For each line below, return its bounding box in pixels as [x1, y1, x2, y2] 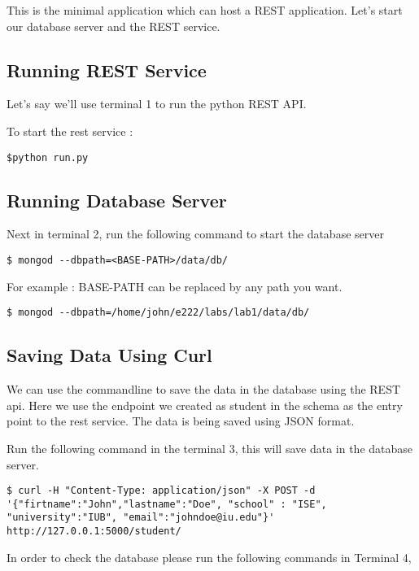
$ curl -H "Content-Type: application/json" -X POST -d [7, 485, 316, 497]
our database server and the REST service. [7, 17, 220, 34]
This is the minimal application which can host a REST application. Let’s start [7, 2, 403, 18]
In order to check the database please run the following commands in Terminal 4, [7, 548, 412, 565]
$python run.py [7, 151, 89, 163]
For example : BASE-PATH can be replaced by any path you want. [7, 277, 343, 294]
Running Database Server [7, 187, 227, 212]
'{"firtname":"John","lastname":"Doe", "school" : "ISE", [7, 498, 327, 510]
